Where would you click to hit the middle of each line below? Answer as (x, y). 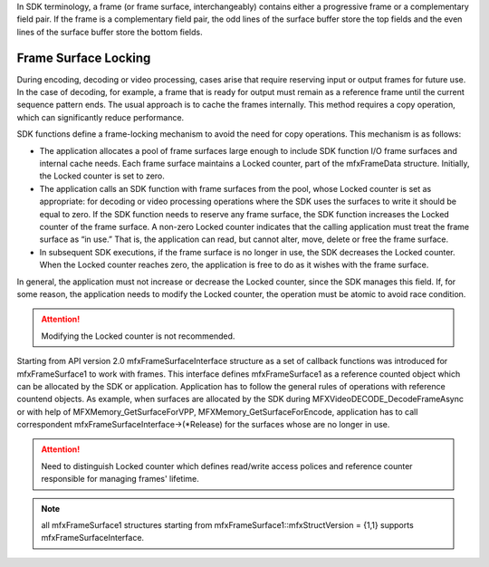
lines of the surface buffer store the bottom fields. (110, 32)
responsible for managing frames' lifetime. (120, 479)
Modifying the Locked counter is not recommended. (138, 336)
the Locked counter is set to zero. (102, 176)
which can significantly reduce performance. (101, 117)
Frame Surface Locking (84, 58)
